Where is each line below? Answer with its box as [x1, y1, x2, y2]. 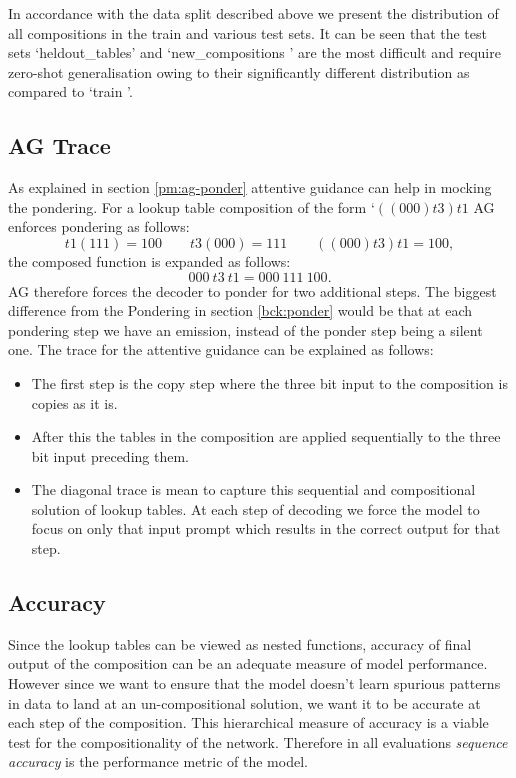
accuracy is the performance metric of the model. [8, 751, 308, 772]
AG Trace [8, 130, 111, 161]
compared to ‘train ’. [8, 81, 133, 102]
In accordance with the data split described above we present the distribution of [8, 3, 499, 23]
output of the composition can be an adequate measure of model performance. [8, 653, 488, 674]
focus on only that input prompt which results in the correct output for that [31, 518, 501, 539]
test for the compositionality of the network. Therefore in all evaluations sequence [8, 731, 508, 752]
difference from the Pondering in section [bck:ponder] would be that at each [8, 300, 473, 321]
